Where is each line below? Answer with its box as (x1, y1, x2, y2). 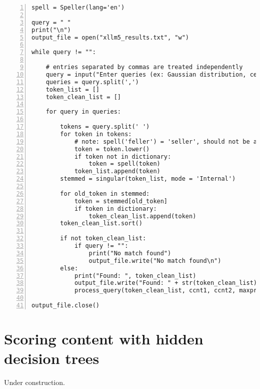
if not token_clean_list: (60, 235, 146, 242)
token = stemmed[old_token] (74, 197, 168, 205)
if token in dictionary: (74, 205, 157, 212)
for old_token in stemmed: (60, 190, 150, 197)
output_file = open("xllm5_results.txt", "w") (31, 34, 189, 41)
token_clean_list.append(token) (88, 212, 196, 220)
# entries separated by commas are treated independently (45, 64, 243, 71)
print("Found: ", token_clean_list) (74, 272, 196, 279)
